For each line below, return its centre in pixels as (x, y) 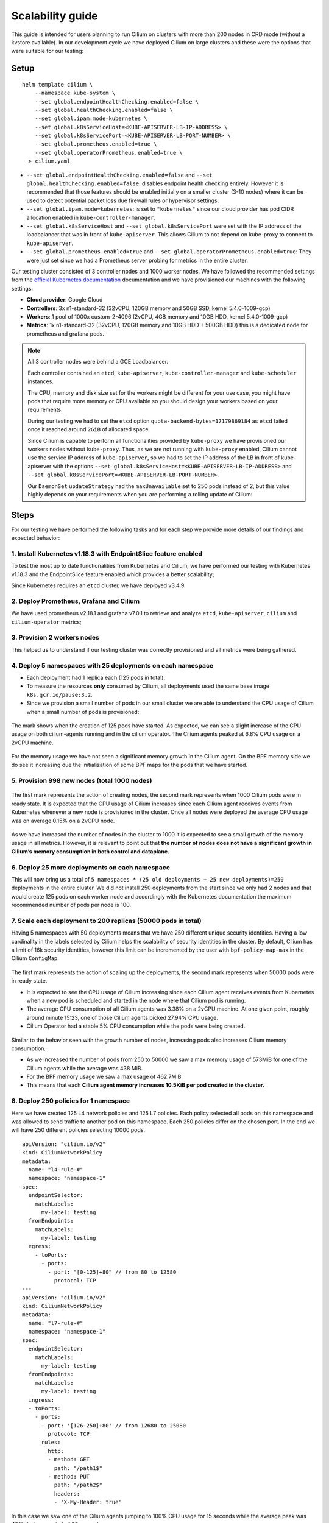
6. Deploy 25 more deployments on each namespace (91, 867)
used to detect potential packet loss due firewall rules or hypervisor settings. (123, 200)
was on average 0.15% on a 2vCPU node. (63, 821)
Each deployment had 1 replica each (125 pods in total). (96, 677)
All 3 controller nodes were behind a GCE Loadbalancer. (98, 362)
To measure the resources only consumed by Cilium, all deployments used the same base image (148, 686)
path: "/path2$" (78, 1485)
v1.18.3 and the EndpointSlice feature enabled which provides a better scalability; (113, 574)
